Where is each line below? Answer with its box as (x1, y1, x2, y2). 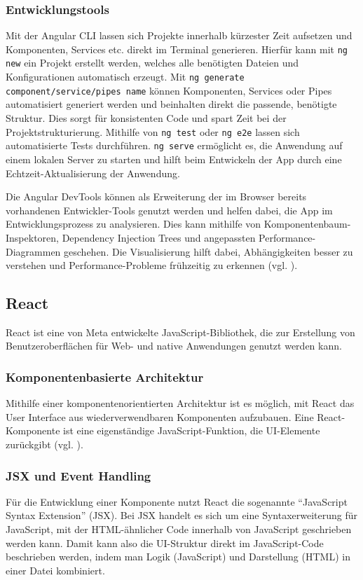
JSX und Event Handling (6, 467, 151, 484)
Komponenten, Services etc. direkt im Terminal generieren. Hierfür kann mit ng (6, 41, 348, 56)
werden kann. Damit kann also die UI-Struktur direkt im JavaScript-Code (6, 535, 324, 550)
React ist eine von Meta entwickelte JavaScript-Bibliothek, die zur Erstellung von (6, 324, 355, 339)
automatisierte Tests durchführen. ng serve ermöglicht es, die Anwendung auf (6, 138, 343, 153)
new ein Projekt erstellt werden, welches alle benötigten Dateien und (6, 55, 299, 70)
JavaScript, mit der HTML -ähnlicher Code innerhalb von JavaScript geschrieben (6, 522, 352, 537)
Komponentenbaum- (263, 216, 351, 231)
